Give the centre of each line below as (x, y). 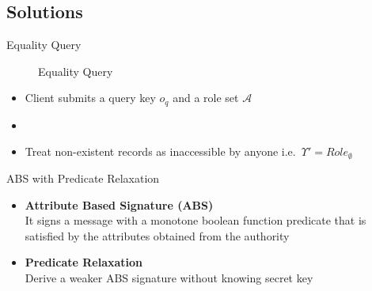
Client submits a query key (90, 98)
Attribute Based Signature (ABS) (119, 204)
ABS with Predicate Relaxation (83, 178)
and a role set (206, 98)
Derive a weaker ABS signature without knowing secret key (169, 278)
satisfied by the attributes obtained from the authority (157, 235)
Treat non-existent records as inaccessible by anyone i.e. (160, 151)
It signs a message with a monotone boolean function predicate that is (195, 220)
